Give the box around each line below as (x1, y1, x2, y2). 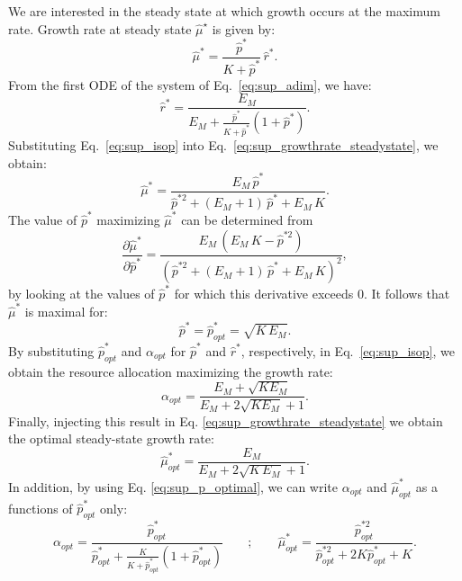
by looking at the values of (8, 283, 155, 302)
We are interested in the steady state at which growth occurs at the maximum (8, 2, 440, 20)
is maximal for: (24, 302, 108, 321)
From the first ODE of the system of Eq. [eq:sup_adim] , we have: (8, 75, 372, 94)
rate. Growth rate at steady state (8, 19, 192, 38)
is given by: (212, 19, 276, 38)
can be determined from (181, 210, 313, 229)
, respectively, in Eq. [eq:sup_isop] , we (240, 341, 456, 360)
